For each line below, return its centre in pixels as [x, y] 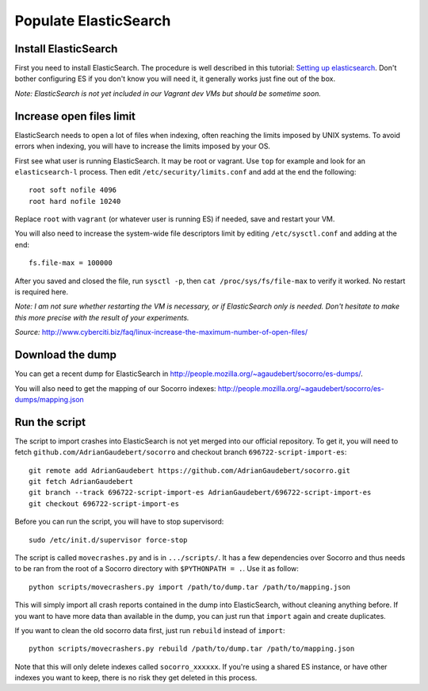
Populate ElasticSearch [93, 21]
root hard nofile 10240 [75, 201]
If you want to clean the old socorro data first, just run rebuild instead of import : [150, 630]
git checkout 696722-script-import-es [104, 503]
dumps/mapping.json [50, 399]
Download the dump [65, 355]
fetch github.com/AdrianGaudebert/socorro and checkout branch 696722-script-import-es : [181, 452]
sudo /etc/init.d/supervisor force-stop [108, 540]
